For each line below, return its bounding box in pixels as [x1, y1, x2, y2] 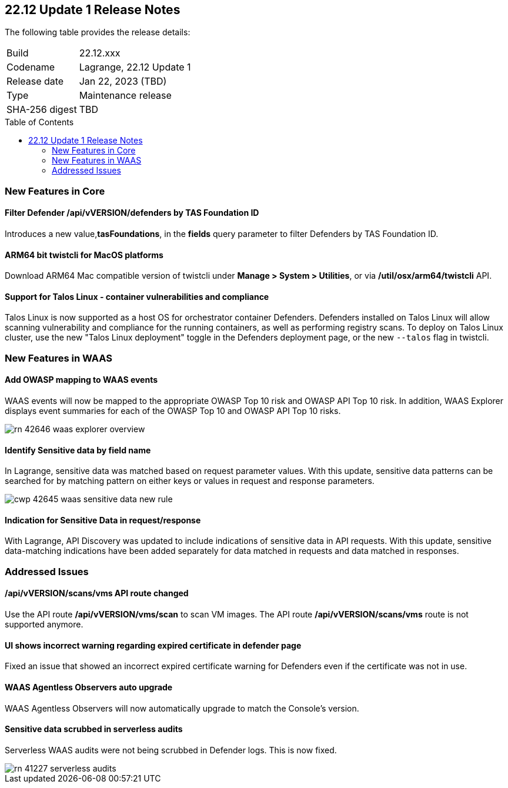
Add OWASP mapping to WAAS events [5, 375, 158, 385]
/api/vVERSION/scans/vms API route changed [5, 588, 189, 599]
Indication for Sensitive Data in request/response [5, 515, 201, 525]
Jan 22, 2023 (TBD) [79, 75, 167, 88]
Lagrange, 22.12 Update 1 [79, 61, 191, 74]
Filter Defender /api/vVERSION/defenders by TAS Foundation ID [5, 208, 259, 218]
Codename [6, 61, 55, 74]
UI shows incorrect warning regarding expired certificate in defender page [5, 640, 302, 650]
